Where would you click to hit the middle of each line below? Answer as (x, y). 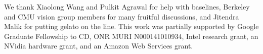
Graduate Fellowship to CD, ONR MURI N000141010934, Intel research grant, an (131, 36)
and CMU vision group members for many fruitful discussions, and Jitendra (122, 16)
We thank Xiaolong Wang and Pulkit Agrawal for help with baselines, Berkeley (127, 6)
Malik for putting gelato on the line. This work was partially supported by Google (131, 26)
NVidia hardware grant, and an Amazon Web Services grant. (99, 46)
